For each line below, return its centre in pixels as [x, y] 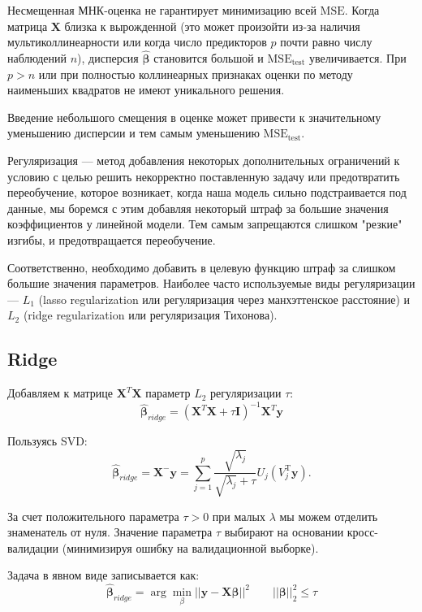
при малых [239, 516]
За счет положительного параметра [93, 516]
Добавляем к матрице [60, 393]
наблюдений [37, 58]
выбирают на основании [284, 532]
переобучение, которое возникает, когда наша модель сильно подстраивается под [207, 192]
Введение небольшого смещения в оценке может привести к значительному [194, 117]
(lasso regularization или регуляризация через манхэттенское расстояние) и [224, 299]
